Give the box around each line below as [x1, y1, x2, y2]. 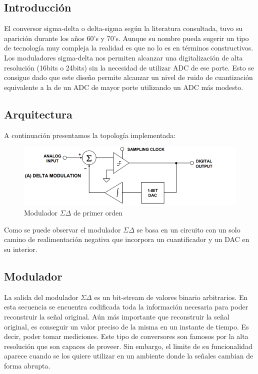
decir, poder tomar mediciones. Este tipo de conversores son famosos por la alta [4, 331, 248, 341]
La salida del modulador [4, 291, 78, 302]
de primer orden [73, 207, 123, 218]
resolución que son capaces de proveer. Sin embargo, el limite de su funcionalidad [4, 340, 252, 351]
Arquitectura [4, 106, 72, 121]
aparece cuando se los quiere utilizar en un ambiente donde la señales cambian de [4, 350, 253, 361]
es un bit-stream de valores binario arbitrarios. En [94, 291, 248, 302]
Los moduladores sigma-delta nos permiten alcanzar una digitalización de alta [4, 52, 243, 62]
